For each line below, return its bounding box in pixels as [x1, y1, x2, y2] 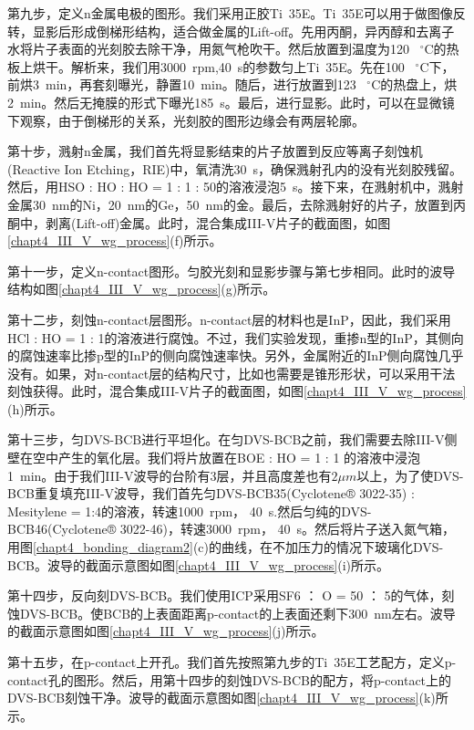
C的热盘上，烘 [371, 75, 458, 94]
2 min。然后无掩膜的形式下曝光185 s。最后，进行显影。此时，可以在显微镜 [7, 92, 455, 111]
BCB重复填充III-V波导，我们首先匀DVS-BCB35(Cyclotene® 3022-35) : [7, 484, 415, 503]
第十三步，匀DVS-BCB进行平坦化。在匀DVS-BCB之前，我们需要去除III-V [7, 430, 445, 449]
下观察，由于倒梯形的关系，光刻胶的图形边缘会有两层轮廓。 [7, 110, 365, 130]
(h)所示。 [7, 399, 63, 418]
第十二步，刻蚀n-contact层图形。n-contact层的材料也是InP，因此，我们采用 [7, 309, 451, 328]
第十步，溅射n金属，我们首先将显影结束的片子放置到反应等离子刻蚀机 [7, 141, 423, 161]
